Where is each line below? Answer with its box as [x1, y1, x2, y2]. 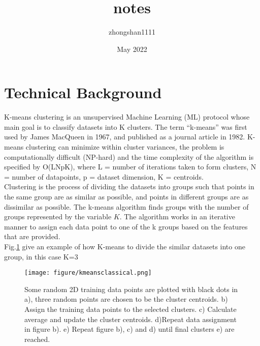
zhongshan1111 [109, 26, 155, 37]
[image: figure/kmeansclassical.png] [24, 269, 152, 277]
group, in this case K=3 [4, 251, 78, 262]
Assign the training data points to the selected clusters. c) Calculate [24, 304, 237, 314]
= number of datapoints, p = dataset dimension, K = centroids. [4, 171, 204, 182]
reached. [24, 333, 50, 344]
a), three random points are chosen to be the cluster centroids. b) [24, 294, 228, 304]
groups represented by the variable [4, 211, 112, 222]
